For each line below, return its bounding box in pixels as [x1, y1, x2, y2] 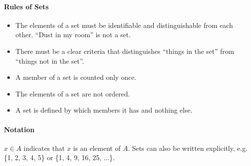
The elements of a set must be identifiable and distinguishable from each [15, 20, 233, 30]
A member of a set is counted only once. [15, 72, 137, 82]
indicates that [23, 142, 65, 153]
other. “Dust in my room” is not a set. [15, 29, 131, 40]
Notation [4, 124, 35, 134]
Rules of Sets [4, 1, 49, 11]
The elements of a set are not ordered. [15, 88, 130, 98]
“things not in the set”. [15, 55, 84, 66]
